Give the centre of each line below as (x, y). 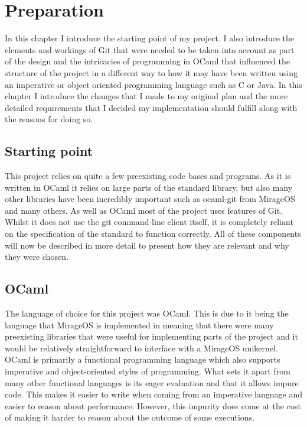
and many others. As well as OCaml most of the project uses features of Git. (144, 210)
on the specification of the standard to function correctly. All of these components (153, 234)
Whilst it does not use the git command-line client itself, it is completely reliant (149, 222)
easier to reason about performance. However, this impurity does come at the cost (153, 405)
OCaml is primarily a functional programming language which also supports (143, 359)
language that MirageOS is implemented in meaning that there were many (139, 325)
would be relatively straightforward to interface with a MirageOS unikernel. (141, 348)
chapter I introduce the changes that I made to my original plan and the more (146, 96)
